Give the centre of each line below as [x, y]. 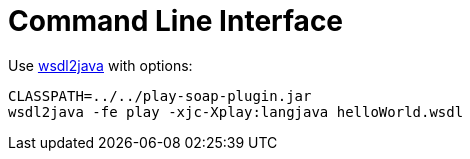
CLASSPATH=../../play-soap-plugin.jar [160, 95]
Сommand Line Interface [176, 21]
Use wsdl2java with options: [100, 65]
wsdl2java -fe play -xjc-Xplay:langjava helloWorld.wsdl [236, 111]
